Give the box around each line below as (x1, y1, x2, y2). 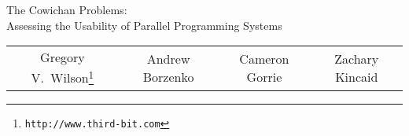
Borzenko (142, 67, 194, 86)
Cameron (239, 49, 289, 68)
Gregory (40, 48, 85, 67)
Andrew (146, 49, 190, 68)
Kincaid (335, 67, 378, 86)
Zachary (334, 49, 379, 68)
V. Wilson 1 (31, 66, 94, 87)
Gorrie (246, 67, 282, 86)
